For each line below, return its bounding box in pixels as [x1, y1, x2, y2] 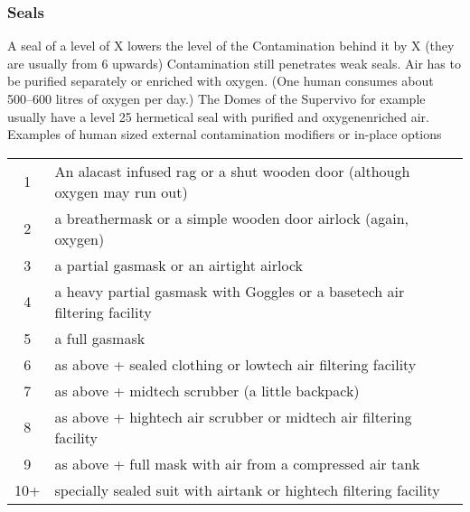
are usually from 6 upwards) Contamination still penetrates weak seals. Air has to [7, 53, 461, 72]
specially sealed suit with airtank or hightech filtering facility [54, 479, 440, 500]
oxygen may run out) [54, 181, 188, 202]
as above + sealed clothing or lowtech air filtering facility [54, 353, 417, 375]
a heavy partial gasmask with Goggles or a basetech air [54, 280, 405, 302]
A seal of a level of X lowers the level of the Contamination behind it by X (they [7, 36, 455, 55]
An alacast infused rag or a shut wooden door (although [54, 160, 410, 182]
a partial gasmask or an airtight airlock [54, 254, 304, 275]
